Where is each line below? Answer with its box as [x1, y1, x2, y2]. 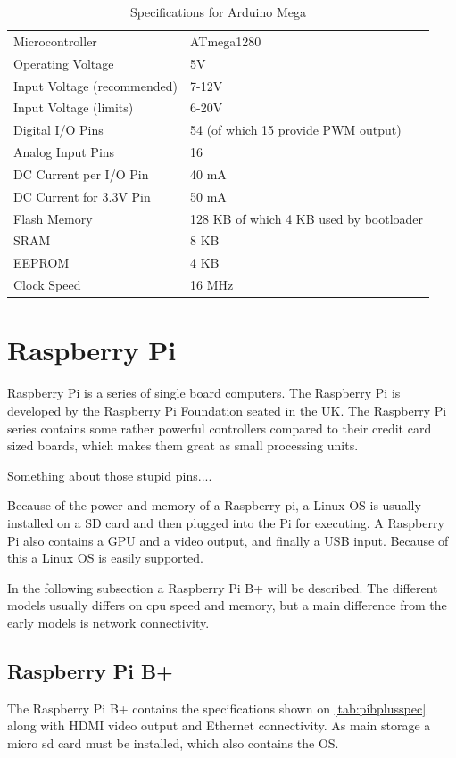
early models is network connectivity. [7, 613, 210, 631]
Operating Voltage [13, 54, 114, 72]
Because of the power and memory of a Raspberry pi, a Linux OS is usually [7, 496, 421, 515]
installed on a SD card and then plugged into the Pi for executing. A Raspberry [7, 513, 444, 531]
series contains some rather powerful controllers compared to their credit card [7, 418, 432, 437]
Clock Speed [13, 276, 81, 294]
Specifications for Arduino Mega [130, 3, 307, 21]
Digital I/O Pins [13, 120, 104, 139]
